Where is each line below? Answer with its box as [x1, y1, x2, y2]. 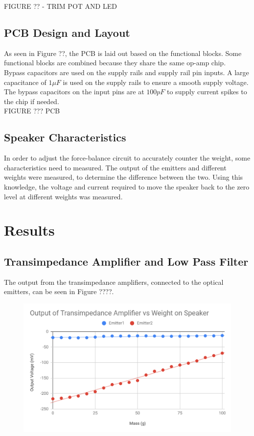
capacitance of [4, 77, 46, 87]
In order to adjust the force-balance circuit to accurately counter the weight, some [4, 153, 251, 163]
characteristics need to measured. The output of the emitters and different [4, 162, 227, 172]
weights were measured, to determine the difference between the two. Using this [4, 172, 243, 182]
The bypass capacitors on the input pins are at [4, 86, 144, 97]
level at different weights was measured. [4, 191, 123, 201]
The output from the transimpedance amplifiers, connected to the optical [4, 276, 224, 287]
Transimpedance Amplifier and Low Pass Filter [4, 253, 249, 269]
